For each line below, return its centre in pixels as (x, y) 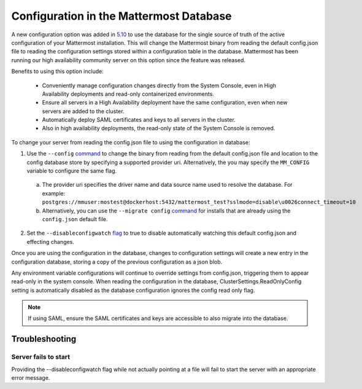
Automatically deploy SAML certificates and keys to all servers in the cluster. (139, 120)
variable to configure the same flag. (72, 171)
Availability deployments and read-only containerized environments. (128, 94)
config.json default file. (75, 219)
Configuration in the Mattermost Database (121, 16)
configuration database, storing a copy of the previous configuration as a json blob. (117, 262)
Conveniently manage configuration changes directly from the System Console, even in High (159, 85)
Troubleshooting (44, 339)
